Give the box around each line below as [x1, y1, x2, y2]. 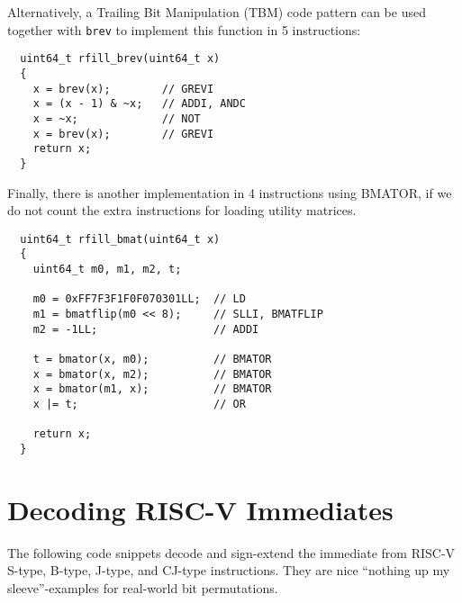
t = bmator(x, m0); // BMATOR [32, 352, 272, 365]
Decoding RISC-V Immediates [7, 490, 394, 527]
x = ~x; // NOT [32, 112, 201, 125]
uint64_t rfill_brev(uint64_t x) [20, 52, 221, 66]
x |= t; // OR [32, 397, 246, 410]
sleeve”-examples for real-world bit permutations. [7, 578, 278, 597]
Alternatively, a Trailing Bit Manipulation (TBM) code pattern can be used [7, 3, 426, 21]
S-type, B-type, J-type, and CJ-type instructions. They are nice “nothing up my [7, 561, 450, 580]
